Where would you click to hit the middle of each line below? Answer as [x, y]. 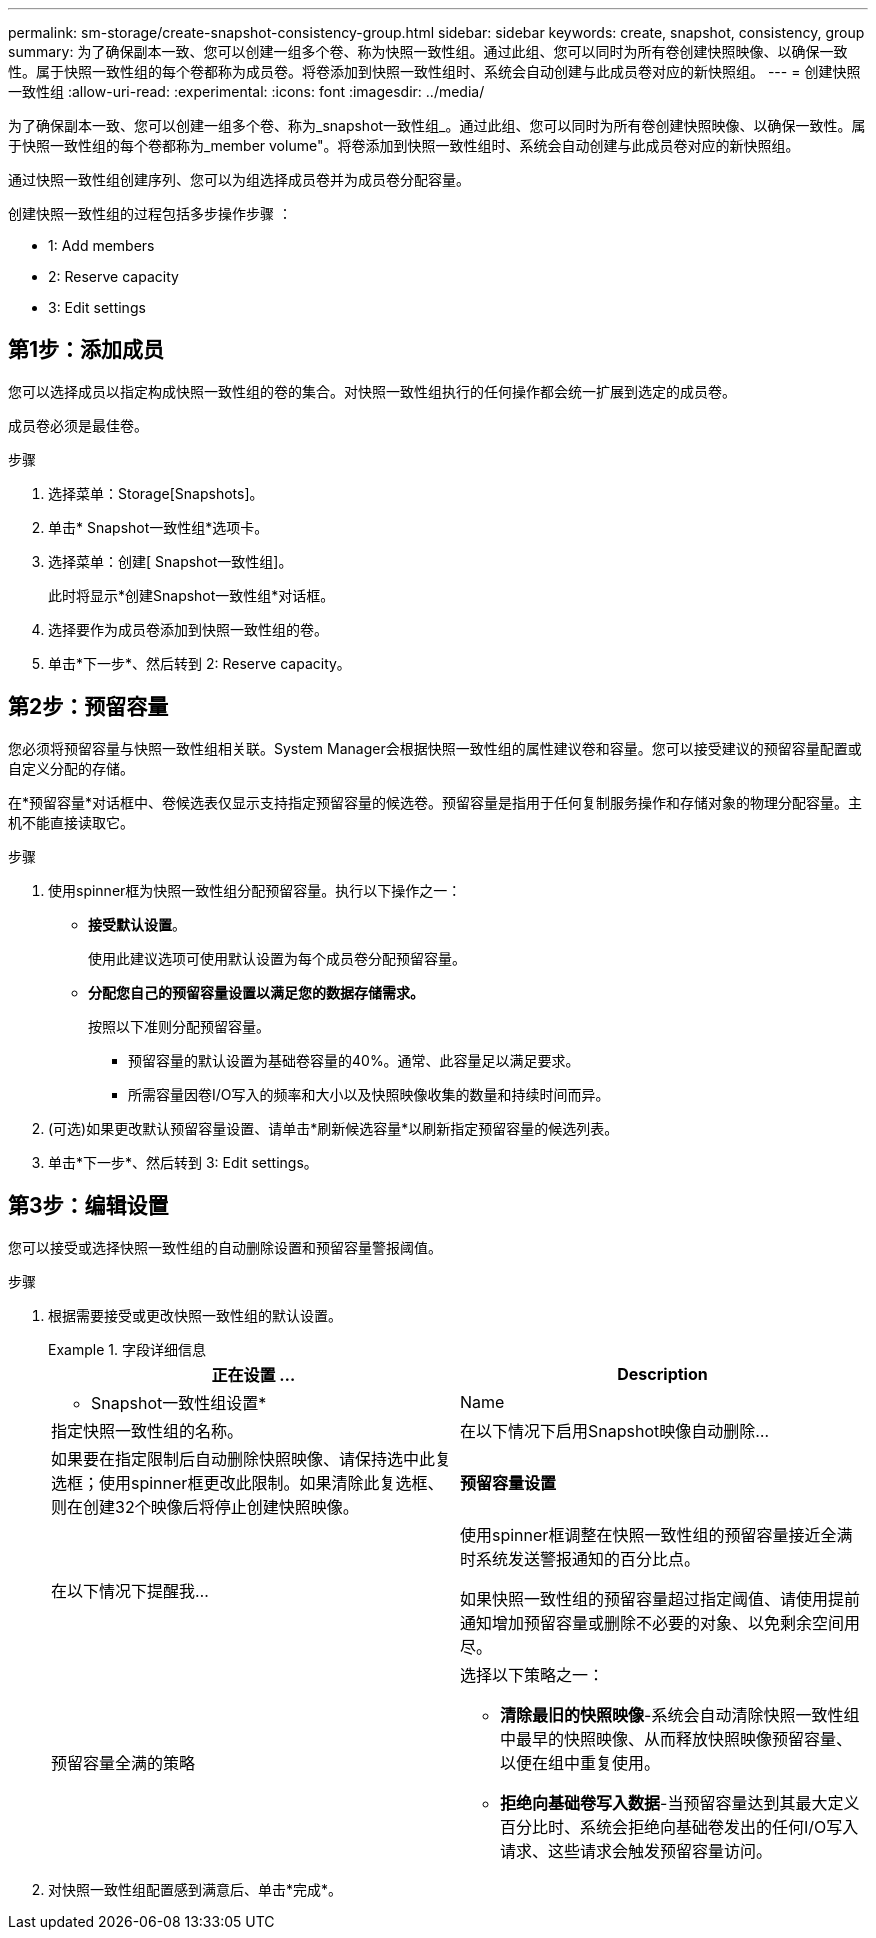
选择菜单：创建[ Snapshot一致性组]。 [170, 561]
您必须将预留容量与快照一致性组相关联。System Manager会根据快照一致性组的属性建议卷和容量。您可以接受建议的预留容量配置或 [435, 748]
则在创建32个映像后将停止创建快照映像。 [205, 1506]
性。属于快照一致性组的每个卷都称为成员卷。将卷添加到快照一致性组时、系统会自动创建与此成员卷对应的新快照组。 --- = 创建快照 [434, 71]
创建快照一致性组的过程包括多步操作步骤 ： [150, 213]
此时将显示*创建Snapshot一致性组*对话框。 [191, 595]
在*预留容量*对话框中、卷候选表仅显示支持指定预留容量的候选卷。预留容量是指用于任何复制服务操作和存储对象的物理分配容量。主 [435, 802]
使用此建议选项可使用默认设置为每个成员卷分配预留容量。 [277, 958]
